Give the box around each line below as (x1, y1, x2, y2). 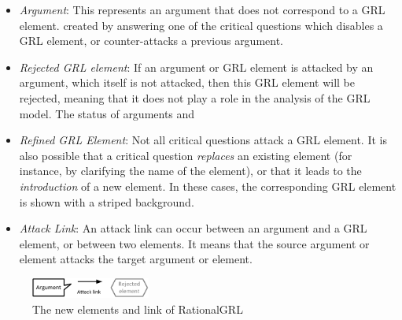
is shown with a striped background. (19, 193, 194, 210)
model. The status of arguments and (19, 105, 195, 121)
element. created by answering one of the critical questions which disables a (19, 17, 383, 33)
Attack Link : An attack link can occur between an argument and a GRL (19, 220, 367, 236)
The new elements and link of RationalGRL (32, 300, 243, 317)
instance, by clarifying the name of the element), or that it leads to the (19, 162, 362, 179)
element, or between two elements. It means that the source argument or (19, 235, 370, 251)
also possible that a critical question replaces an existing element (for (19, 147, 352, 163)
